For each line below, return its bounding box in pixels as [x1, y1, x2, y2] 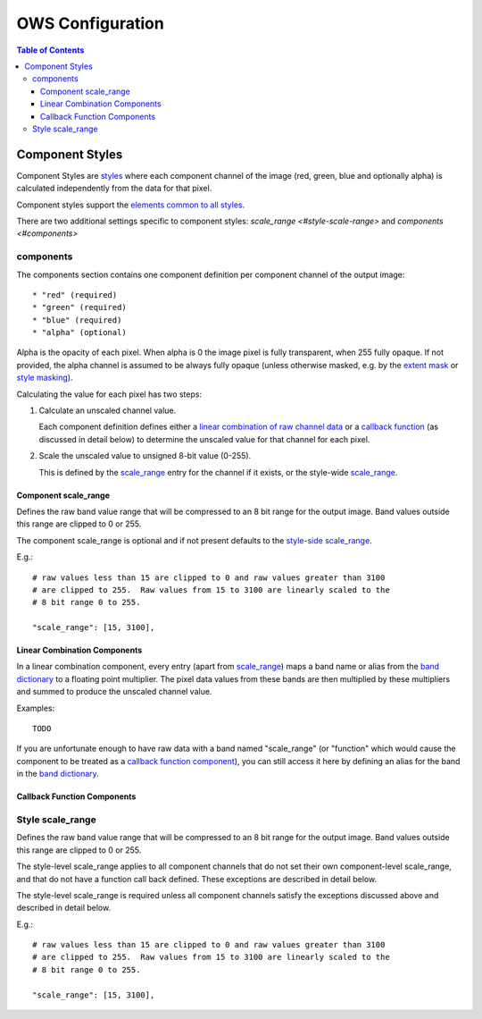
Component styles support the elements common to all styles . [16, 199, 245, 210]
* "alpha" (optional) [32, 327, 127, 338]
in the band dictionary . [16, 769, 100, 779]
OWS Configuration [16, 13, 164, 33]
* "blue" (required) [32, 315, 122, 325]
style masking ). [16, 372, 73, 383]
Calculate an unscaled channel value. [38, 405, 177, 416]
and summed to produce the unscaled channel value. [16, 686, 212, 697]
